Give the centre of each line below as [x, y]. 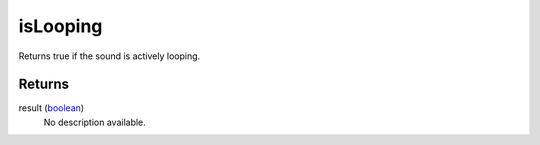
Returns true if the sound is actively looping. [109, 56]
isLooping [60, 26]
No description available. [95, 122]
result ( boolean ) [51, 108]
